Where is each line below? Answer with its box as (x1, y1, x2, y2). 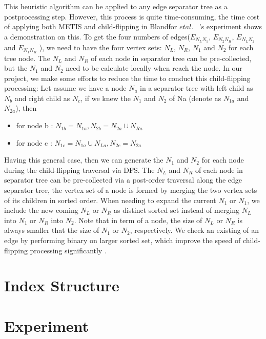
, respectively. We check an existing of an (130, 225, 259, 235)
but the (4, 63, 28, 73)
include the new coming (4, 205, 78, 215)
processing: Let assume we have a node (4, 83, 127, 93)
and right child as (14, 92, 70, 103)
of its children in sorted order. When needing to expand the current (4, 194, 216, 205)
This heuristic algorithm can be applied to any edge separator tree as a (4, 1, 228, 11)
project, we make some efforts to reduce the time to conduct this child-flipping (4, 72, 251, 83)
